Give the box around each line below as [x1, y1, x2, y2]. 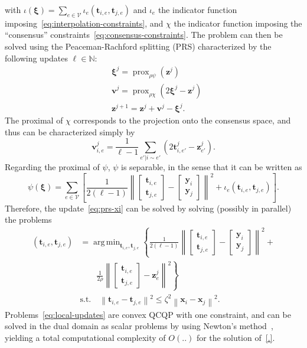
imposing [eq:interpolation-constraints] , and [5, 17, 164, 29]
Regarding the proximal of [5, 161, 100, 173]
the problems [5, 213, 52, 226]
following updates [5, 51, 68, 64]
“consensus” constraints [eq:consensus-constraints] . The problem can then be [5, 28, 283, 41]
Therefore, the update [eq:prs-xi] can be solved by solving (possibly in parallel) [5, 201, 292, 214]
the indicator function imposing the [174, 17, 302, 29]
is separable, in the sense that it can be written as [121, 161, 302, 173]
